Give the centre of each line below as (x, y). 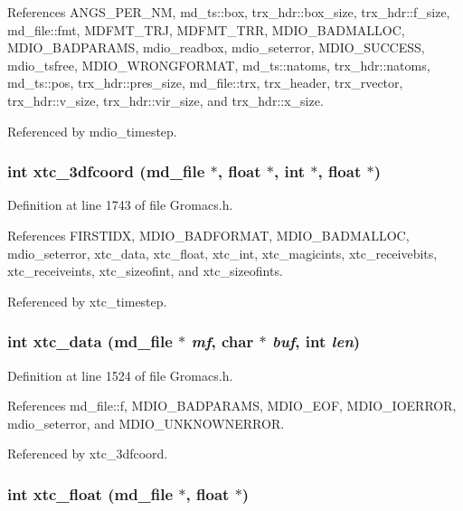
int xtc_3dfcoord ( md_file (106, 171)
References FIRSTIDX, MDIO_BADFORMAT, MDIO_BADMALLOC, (208, 235)
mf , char (222, 341)
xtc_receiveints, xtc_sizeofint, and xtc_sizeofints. (145, 271)
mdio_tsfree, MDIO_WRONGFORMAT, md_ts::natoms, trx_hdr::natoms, (219, 65)
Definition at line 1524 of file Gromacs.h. (120, 375)
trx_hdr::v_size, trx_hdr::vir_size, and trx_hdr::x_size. (165, 100)
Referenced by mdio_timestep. (92, 131)
